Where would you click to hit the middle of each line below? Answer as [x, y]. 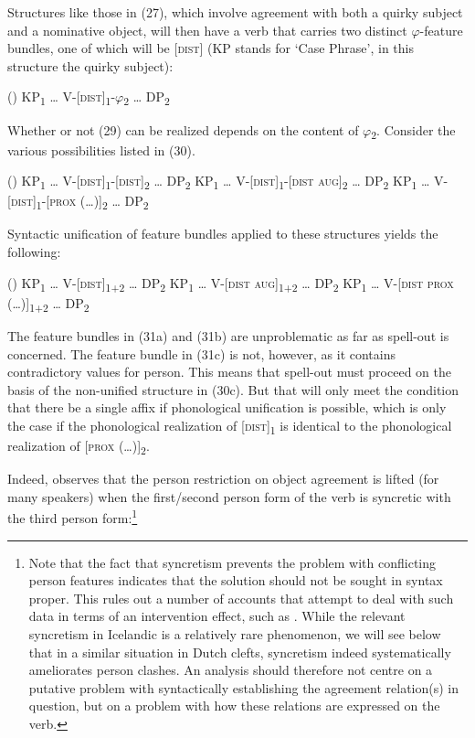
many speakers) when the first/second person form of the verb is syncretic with [229, 496]
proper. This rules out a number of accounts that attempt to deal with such [241, 598]
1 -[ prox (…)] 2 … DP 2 [92, 202]
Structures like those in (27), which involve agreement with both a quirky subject [235, 12]
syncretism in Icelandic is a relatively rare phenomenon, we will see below [235, 633]
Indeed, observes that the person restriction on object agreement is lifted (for [223, 479]
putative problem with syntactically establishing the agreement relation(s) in [244, 687]
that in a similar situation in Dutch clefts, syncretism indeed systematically [240, 652]
